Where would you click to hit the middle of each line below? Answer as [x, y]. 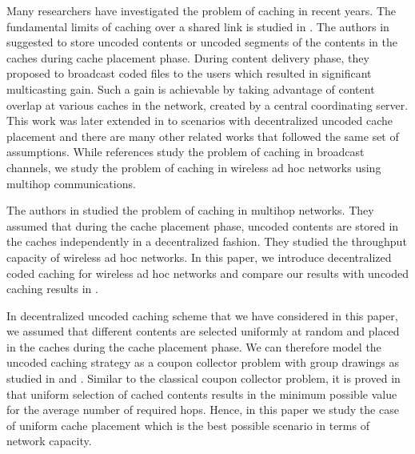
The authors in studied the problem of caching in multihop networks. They [190, 210]
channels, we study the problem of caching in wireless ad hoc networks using [194, 167]
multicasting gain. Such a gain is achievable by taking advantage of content [191, 88]
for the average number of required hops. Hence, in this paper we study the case [203, 410]
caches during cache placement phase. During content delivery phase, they [188, 57]
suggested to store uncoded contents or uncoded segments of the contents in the [202, 42]
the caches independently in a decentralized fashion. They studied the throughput [207, 241]
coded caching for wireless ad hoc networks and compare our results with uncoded [208, 273]
